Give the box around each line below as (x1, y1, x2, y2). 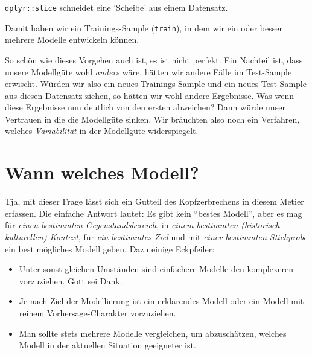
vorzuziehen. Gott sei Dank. (19, 274, 123, 287)
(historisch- (241, 219, 283, 231)
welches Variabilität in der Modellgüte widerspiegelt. (5, 124, 199, 137)
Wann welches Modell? (5, 160, 199, 185)
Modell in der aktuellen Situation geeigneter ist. (19, 339, 196, 351)
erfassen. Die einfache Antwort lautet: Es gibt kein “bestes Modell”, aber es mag (5, 206, 302, 219)
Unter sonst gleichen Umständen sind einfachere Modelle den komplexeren (19, 263, 294, 275)
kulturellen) (5, 230, 47, 243)
